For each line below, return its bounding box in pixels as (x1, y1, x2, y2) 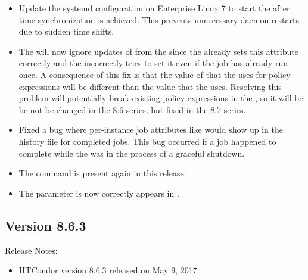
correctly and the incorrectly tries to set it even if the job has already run (18, 57, 288, 69)
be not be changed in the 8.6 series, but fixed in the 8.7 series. (18, 103, 246, 116)
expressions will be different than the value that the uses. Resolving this (18, 80, 282, 92)
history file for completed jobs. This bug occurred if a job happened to (18, 135, 276, 147)
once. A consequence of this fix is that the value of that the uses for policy (18, 68, 291, 80)
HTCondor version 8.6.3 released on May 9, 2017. (18, 264, 200, 276)
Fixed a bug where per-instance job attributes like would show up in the (18, 123, 283, 136)
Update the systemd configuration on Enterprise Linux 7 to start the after (18, 2, 290, 14)
